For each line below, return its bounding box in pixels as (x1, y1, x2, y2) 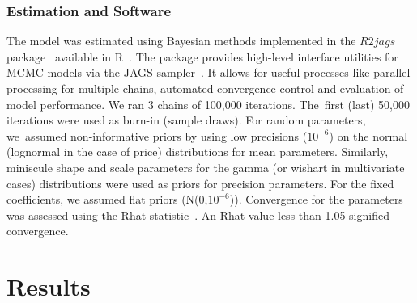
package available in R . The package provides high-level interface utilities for (6, 48, 398, 65)
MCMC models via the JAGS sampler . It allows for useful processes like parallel (6, 64, 411, 81)
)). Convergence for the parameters (229, 191, 403, 208)
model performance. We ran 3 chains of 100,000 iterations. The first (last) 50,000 (6, 95, 410, 112)
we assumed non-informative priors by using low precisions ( (6, 127, 308, 144)
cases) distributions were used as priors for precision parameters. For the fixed (6, 175, 394, 191)
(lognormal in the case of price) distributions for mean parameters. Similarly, (6, 143, 389, 160)
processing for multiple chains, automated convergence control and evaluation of (6, 80, 404, 96)
